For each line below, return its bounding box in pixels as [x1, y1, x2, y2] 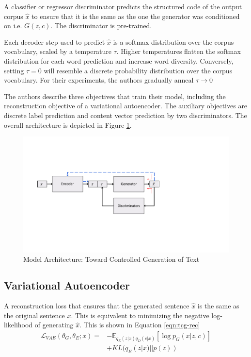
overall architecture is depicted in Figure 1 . [4, 119, 132, 130]
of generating [34, 320, 74, 330]
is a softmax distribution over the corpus [113, 36, 234, 47]
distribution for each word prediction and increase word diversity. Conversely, [4, 55, 234, 66]
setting [4, 65, 24, 75]
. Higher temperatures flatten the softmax [116, 46, 241, 56]
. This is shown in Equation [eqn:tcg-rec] [79, 320, 200, 330]
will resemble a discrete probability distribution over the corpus [44, 65, 233, 75]
